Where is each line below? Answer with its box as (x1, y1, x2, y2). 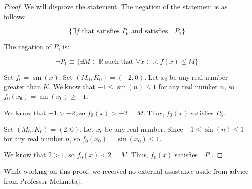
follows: (4, 11, 26, 21)
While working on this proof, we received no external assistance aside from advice (4, 166, 249, 176)
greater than (4, 81, 41, 92)
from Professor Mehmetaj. (4, 175, 82, 186)
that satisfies (82, 28, 120, 35)
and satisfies (131, 28, 168, 35)
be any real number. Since (105, 124, 183, 134)
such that (105, 58, 134, 65)
